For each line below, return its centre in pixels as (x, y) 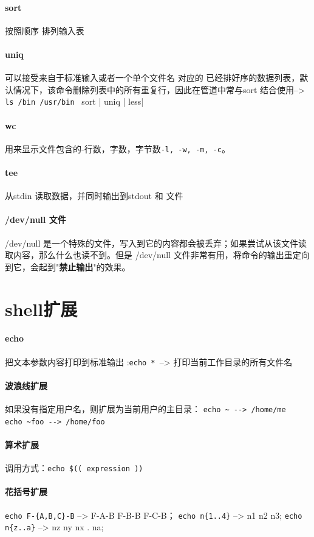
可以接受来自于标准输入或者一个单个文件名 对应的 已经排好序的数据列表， (152, 78)
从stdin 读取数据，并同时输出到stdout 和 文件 (94, 196)
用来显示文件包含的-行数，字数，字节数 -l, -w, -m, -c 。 (118, 148)
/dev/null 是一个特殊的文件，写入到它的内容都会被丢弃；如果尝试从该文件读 (156, 243)
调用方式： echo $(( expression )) (74, 468)
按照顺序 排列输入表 (45, 30)
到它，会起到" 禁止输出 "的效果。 (68, 266)
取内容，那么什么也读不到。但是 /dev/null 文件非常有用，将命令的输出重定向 (157, 255)
